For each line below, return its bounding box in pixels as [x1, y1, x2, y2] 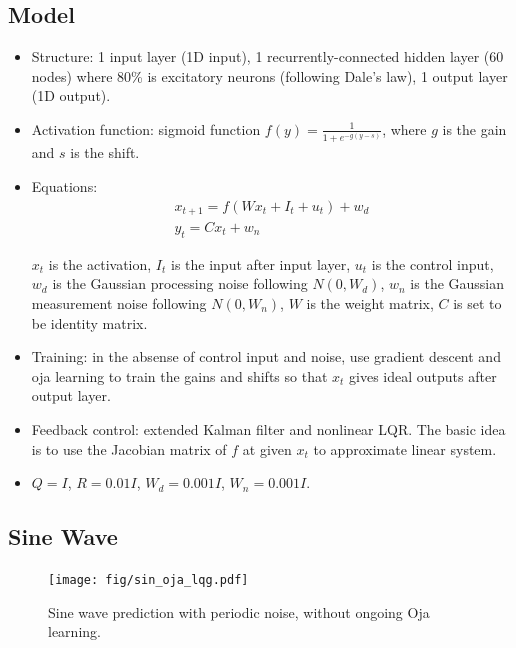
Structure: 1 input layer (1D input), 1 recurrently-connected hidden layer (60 [31, 46, 504, 67]
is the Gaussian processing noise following [52, 273, 308, 294]
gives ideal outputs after [349, 365, 497, 386]
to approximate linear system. [313, 438, 497, 459]
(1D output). [31, 85, 111, 106]
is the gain [442, 118, 507, 139]
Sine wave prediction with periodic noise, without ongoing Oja [48, 601, 430, 622]
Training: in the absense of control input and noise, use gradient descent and [31, 346, 501, 367]
